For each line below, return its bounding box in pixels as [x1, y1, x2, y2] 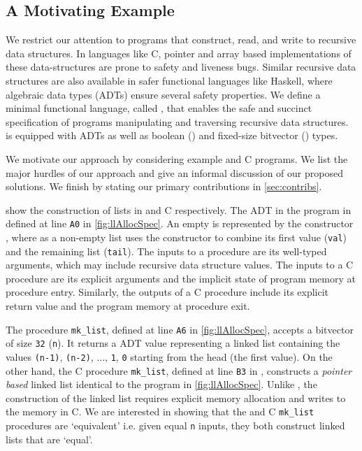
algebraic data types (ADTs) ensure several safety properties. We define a [6, 87, 321, 101]
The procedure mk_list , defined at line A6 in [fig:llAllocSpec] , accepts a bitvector [6, 322, 354, 336]
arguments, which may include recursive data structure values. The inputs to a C [6, 257, 354, 272]
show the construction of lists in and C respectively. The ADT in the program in [6, 202, 352, 217]
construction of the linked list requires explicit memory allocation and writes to [6, 390, 346, 405]
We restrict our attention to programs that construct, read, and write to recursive [6, 32, 356, 47]
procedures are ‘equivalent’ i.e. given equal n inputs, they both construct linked [6, 418, 345, 433]
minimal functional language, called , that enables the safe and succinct [6, 101, 312, 115]
